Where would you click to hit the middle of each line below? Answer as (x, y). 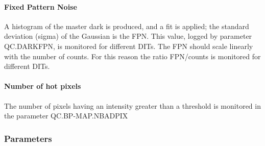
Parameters (28, 138)
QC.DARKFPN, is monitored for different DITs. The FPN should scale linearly (129, 46)
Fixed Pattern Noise (41, 6)
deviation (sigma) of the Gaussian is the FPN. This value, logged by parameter (128, 36)
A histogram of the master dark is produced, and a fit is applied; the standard (127, 26)
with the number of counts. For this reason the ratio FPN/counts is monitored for (132, 56)
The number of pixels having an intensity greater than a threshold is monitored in (132, 105)
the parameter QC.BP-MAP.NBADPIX (66, 116)
